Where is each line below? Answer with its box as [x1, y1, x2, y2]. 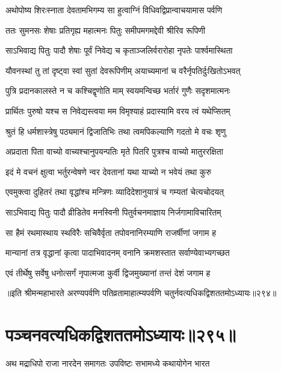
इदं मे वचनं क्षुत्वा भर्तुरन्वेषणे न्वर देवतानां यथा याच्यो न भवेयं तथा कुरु [5, 165, 212, 178]
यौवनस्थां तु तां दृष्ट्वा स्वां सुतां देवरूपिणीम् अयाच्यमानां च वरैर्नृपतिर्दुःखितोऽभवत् [5, 64, 241, 76]
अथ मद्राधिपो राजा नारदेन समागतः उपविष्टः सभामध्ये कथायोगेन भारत [5, 357, 210, 370]
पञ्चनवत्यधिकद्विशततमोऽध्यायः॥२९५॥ [5, 322, 236, 347]
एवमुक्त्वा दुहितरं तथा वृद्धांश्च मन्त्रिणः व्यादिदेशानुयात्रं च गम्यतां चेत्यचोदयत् [5, 185, 224, 198]
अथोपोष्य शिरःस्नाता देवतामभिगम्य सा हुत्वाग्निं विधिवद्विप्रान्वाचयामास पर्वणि [5, 4, 223, 16]
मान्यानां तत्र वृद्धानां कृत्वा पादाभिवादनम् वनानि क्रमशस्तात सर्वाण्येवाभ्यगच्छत [5, 246, 230, 259]
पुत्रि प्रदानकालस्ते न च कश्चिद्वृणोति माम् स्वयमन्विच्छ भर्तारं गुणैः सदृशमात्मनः [5, 84, 230, 97]
